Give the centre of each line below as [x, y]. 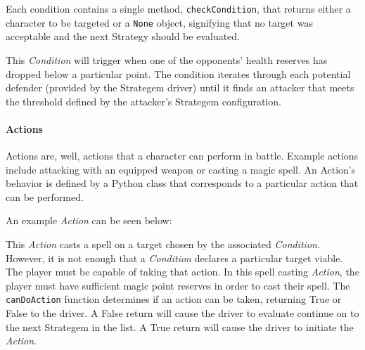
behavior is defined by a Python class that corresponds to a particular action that [182, 183]
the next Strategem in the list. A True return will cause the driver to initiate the [180, 326]
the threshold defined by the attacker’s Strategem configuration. [143, 101]
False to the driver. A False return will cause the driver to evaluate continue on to [182, 313]
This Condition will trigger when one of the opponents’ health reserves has [167, 59]
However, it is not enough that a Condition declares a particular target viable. [174, 258]
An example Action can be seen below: [89, 220]
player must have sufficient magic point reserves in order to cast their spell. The [178, 285]
